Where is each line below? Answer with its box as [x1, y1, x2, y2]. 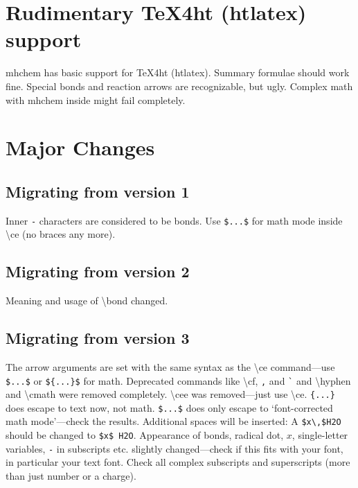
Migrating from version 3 [6, 327, 190, 349]
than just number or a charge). [6, 469, 136, 483]
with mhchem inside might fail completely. [6, 92, 186, 107]
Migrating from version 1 [6, 180, 190, 202]
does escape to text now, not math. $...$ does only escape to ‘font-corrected [6, 400, 333, 415]
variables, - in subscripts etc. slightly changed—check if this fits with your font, [6, 441, 343, 455]
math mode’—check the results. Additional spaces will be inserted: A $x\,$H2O [6, 414, 341, 428]
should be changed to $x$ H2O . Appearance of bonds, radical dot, [6, 428, 284, 442]
